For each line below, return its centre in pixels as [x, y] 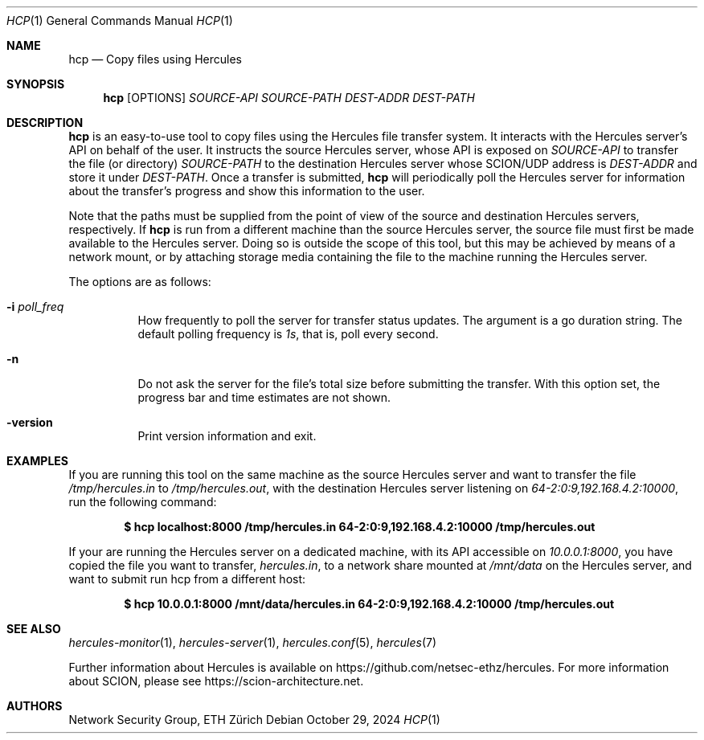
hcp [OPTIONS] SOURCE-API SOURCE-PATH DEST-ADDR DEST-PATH [289, 98]
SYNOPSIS [36, 84]
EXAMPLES [37, 461]
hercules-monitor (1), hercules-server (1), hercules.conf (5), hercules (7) [253, 642]
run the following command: [143, 502]
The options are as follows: [140, 282]
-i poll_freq [35, 307]
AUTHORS [35, 706]
